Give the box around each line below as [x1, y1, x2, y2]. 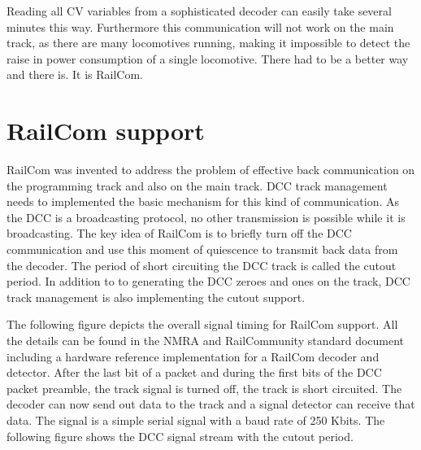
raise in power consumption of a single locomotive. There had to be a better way [7, 50, 409, 67]
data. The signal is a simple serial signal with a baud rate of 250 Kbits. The [7, 412, 385, 428]
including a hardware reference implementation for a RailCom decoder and [7, 347, 380, 365]
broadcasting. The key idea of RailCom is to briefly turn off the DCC [7, 225, 352, 242]
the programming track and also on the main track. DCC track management [7, 177, 388, 194]
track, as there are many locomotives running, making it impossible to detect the [7, 34, 410, 51]
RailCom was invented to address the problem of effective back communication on [7, 161, 415, 178]
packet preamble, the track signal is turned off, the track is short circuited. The [7, 379, 402, 396]
